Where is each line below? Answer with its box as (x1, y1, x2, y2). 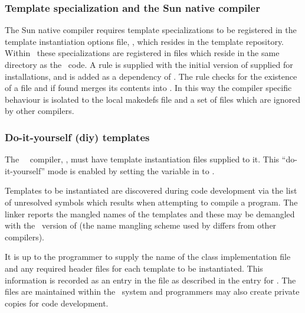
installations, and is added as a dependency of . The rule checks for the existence (5, 70, 297, 82)
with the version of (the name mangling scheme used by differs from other (5, 219, 277, 232)
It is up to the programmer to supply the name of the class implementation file (5, 250, 291, 263)
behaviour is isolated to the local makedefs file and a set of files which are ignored (5, 93, 300, 105)
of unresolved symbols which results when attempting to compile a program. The (5, 195, 298, 208)
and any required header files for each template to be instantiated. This (5, 262, 263, 274)
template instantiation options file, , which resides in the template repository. (5, 35, 284, 47)
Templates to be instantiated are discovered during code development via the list (5, 184, 297, 197)
